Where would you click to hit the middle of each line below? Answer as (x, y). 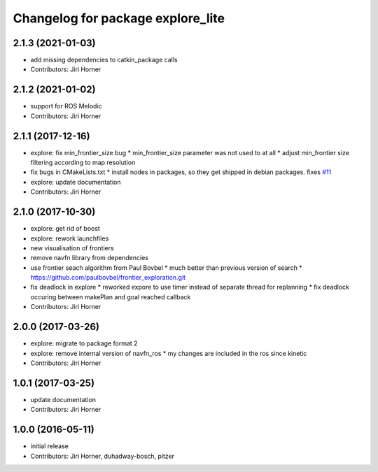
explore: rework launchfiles (70, 238)
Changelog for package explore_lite (119, 18)
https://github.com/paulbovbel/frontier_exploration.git (108, 278)
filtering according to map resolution (83, 163)
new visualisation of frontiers (72, 248)
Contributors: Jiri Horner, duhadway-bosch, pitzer (103, 456)
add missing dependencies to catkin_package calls (104, 60)
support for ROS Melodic (66, 106)
